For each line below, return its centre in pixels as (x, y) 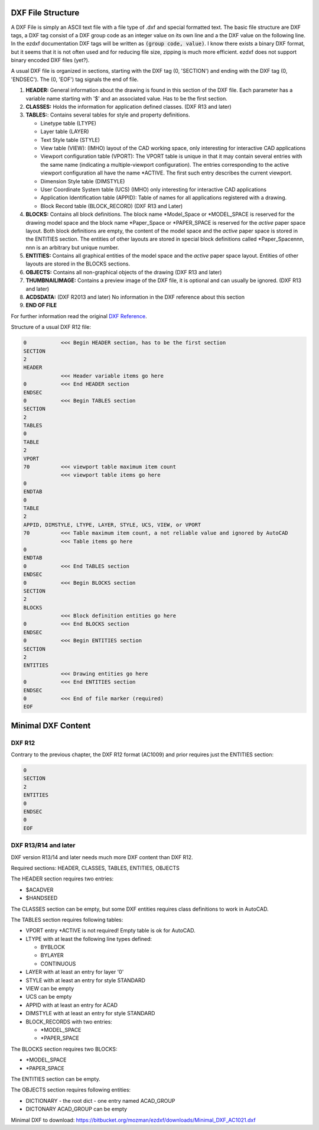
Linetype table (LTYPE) (69, 123)
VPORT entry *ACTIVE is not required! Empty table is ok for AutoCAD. (110, 931)
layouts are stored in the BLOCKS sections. (78, 264)
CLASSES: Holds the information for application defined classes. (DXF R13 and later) (128, 107)
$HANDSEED (42, 898)
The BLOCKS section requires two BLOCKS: (64, 1049)
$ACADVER (40, 889)
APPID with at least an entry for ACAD (72, 1005)
